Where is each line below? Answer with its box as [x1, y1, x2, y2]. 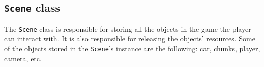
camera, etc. [4, 53, 42, 63]
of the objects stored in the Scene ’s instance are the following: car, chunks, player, [4, 43, 260, 54]
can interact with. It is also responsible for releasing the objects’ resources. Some [4, 33, 255, 44]
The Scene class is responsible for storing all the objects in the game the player [4, 23, 251, 34]
